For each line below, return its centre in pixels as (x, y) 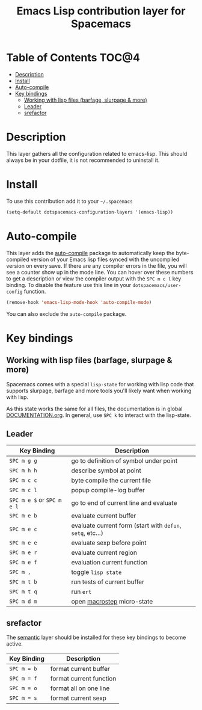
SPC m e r (23, 553)
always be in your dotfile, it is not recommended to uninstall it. (83, 160)
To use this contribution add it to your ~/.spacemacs (70, 201)
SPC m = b (23, 669)
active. (14, 644)
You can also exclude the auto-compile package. (66, 313)
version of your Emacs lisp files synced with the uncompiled (105, 259)
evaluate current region (104, 553)
